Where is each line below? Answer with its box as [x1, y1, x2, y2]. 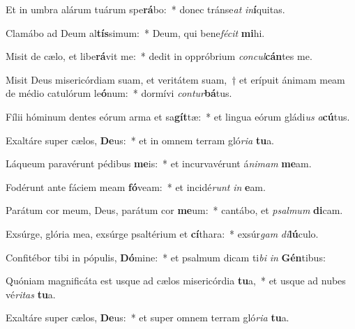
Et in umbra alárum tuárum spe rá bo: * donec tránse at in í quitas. [6, 2, 285, 16]
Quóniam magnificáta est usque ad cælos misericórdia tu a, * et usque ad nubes [6, 273, 346, 288]
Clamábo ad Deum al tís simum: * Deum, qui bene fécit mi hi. [6, 25, 265, 40]
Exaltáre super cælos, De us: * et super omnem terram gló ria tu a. [6, 310, 289, 325]
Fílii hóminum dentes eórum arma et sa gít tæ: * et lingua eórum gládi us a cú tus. [6, 109, 350, 123]
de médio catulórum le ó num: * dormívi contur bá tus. [6, 86, 232, 100]
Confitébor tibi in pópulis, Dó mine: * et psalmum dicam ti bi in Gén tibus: [6, 250, 326, 264]
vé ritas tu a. [6, 286, 56, 301]
